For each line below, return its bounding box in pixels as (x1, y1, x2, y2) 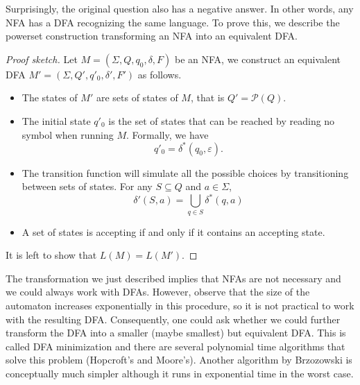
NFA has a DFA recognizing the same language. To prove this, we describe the (6, 15, 340, 29)
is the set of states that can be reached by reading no (108, 113, 335, 128)
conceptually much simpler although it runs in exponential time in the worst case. (6, 366, 354, 381)
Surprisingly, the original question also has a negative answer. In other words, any (6, 1, 354, 15)
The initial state (22, 113, 91, 128)
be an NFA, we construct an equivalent (174, 51, 341, 66)
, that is (190, 90, 225, 105)
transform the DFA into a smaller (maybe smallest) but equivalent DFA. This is (6, 325, 346, 340)
